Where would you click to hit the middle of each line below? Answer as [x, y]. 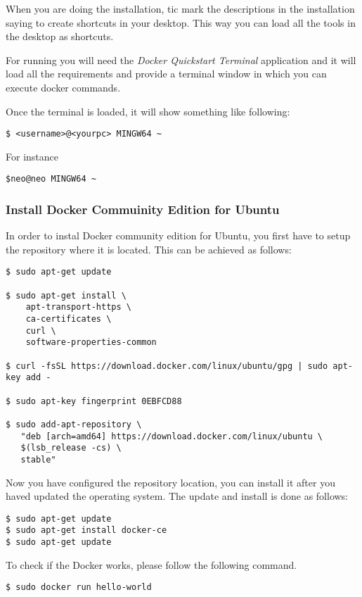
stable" [38, 459]
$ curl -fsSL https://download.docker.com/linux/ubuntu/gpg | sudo [167, 366]
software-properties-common [91, 343]
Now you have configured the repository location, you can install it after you [170, 482]
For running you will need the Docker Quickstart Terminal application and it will [181, 59]
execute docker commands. [63, 87]
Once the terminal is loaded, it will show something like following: [148, 111]
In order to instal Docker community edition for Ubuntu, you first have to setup [178, 235]
